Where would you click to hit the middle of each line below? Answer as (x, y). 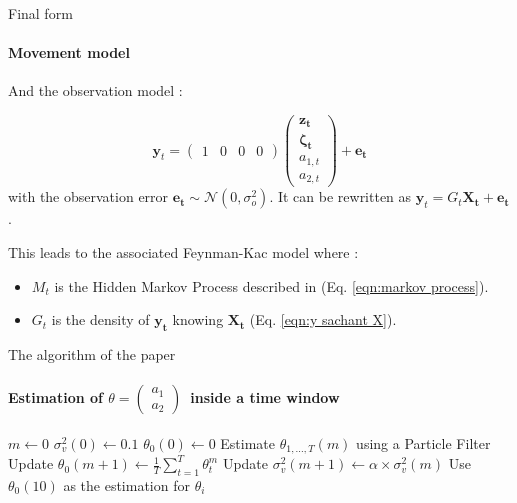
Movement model (69, 52)
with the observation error (88, 196)
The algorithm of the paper (92, 353)
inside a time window (265, 397)
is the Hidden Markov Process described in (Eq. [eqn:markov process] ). (271, 285)
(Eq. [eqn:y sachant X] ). (323, 319)
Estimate (248, 442)
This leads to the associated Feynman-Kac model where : (183, 251)
